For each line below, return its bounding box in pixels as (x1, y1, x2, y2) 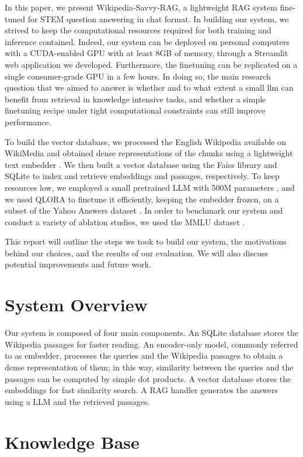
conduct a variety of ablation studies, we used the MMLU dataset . (5, 215, 245, 228)
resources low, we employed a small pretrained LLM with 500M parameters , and (5, 181, 295, 193)
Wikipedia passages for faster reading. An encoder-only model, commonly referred (5, 338, 298, 350)
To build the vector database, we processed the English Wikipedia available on (5, 135, 287, 147)
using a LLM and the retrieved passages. (5, 395, 150, 407)
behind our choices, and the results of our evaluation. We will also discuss (5, 246, 268, 259)
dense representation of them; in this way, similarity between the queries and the (5, 360, 294, 373)
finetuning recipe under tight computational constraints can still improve (5, 104, 266, 116)
